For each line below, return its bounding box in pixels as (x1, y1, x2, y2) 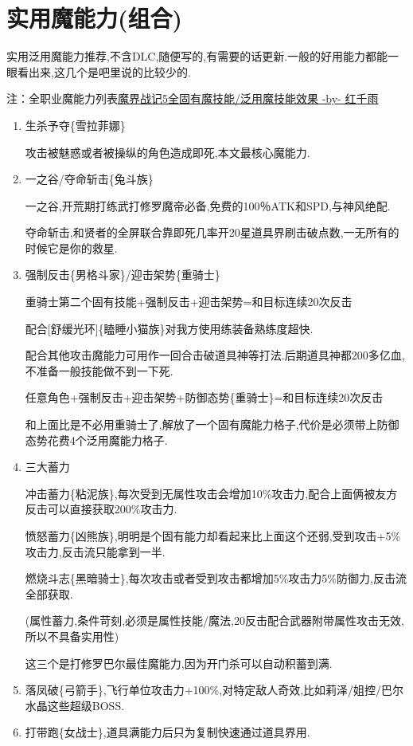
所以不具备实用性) (25, 627, 119, 644)
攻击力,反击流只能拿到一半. (25, 543, 166, 559)
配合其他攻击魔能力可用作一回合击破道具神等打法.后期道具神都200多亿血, (25, 347, 405, 363)
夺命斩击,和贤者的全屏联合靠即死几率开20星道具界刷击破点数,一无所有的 (25, 224, 399, 241)
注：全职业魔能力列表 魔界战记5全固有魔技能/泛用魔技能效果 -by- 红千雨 (6, 90, 379, 107)
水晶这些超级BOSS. (25, 697, 125, 713)
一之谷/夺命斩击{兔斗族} (25, 171, 154, 187)
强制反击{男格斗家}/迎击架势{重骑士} (25, 266, 220, 283)
